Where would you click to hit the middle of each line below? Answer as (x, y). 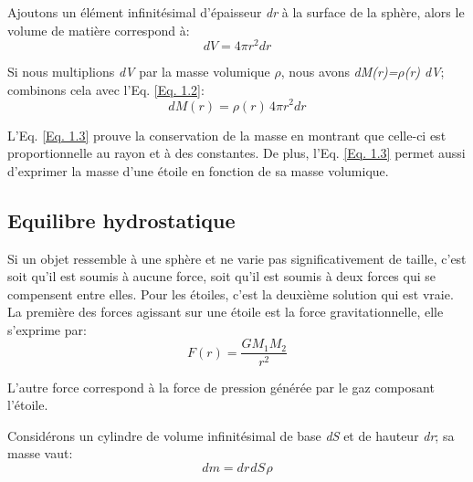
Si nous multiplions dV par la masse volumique (139, 72)
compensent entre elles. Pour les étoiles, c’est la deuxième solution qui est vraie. (231, 293)
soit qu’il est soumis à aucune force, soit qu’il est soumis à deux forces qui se (222, 276)
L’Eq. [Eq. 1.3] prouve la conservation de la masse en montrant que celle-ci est (227, 135)
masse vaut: (40, 453)
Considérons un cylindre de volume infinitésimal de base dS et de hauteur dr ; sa (231, 435)
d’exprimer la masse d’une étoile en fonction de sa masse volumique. (198, 170)
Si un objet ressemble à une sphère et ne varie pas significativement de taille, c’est (237, 258)
